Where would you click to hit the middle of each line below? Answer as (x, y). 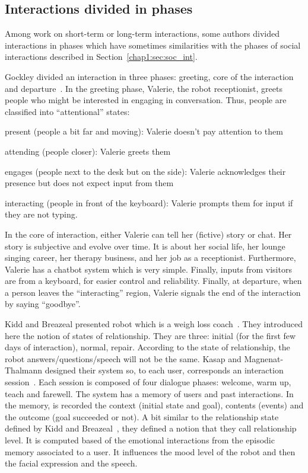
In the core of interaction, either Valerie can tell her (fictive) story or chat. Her (148, 234)
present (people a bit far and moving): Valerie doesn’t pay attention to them (144, 131)
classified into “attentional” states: (67, 111)
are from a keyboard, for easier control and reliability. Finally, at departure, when (153, 281)
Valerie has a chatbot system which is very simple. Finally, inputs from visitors (148, 269)
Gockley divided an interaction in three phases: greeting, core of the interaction (149, 76)
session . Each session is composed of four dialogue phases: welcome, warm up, (148, 382)
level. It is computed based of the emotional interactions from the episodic (140, 440)
